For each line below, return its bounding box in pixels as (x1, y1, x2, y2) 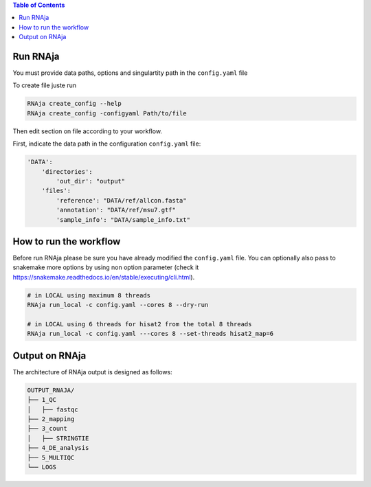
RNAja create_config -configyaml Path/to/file (27, 109, 187, 117)
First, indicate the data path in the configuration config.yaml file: (12, 139, 201, 148)
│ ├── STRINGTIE (27, 434, 89, 442)
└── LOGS (27, 463, 57, 471)
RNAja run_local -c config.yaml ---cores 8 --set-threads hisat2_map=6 (27, 330, 274, 338)
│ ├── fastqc (27, 405, 78, 414)
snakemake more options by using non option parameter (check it (12, 263, 199, 271)
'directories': (41, 168, 93, 175)
